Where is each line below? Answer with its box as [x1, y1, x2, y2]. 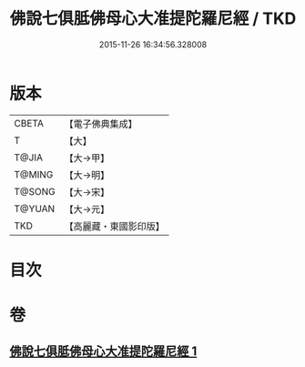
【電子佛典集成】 [64, 117, 138, 130]
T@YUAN [14, 202, 56, 215]
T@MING [14, 168, 54, 180]
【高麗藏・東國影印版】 [64, 219, 166, 232]
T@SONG [14, 185, 56, 198]
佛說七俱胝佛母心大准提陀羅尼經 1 [9, 343, 198, 360]
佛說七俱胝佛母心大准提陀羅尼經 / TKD [9, 8, 297, 29]
